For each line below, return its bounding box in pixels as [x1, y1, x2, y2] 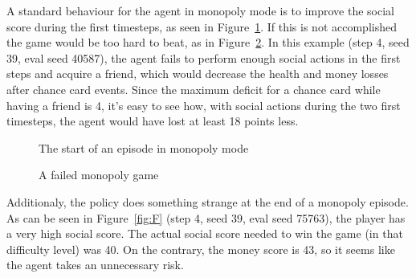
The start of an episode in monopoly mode [39, 139, 249, 156]
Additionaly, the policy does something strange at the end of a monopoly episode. [6, 193, 409, 210]
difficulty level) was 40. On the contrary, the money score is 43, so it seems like [6, 240, 395, 257]
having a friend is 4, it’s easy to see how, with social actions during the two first [6, 96, 401, 113]
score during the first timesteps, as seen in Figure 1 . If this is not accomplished [6, 18, 397, 35]
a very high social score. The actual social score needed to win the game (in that [6, 225, 403, 242]
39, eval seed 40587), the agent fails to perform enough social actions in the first [6, 49, 401, 66]
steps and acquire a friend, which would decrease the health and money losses [6, 65, 389, 82]
